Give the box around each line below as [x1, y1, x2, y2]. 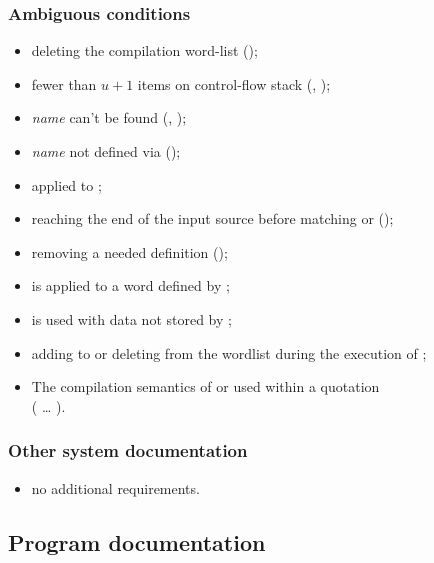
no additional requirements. [31, 477, 200, 498]
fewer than [31, 73, 97, 94]
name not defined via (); [31, 141, 181, 161]
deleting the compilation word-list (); [31, 40, 258, 61]
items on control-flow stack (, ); [137, 73, 331, 94]
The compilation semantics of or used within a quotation [31, 376, 380, 397]
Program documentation [8, 526, 266, 557]
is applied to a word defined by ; [31, 275, 230, 296]
